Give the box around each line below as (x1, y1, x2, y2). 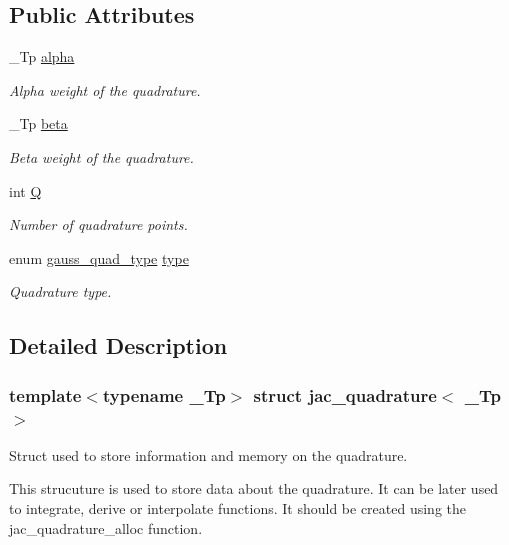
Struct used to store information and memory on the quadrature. (9, 444, 408, 465)
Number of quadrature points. (9, 214, 188, 235)
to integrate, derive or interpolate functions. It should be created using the (9, 498, 467, 519)
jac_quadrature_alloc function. (9, 517, 203, 538)
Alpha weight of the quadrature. (9, 79, 201, 100)
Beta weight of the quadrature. (9, 146, 194, 167)
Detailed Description (9, 330, 228, 361)
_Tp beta (9, 113, 68, 134)
